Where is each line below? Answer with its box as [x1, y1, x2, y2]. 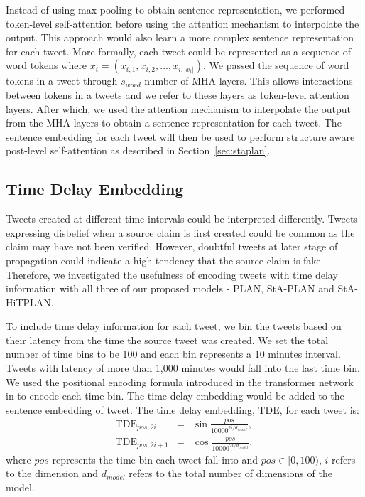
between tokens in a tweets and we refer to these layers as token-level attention [6, 87, 349, 102]
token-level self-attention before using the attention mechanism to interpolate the [6, 16, 359, 31]
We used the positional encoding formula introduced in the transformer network [6, 374, 354, 389]
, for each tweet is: [279, 402, 359, 417]
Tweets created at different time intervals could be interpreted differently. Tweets [6, 211, 358, 226]
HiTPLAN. [6, 294, 54, 309]
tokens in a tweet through [6, 73, 118, 88]
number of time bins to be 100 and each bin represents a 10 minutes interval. [6, 346, 341, 361]
